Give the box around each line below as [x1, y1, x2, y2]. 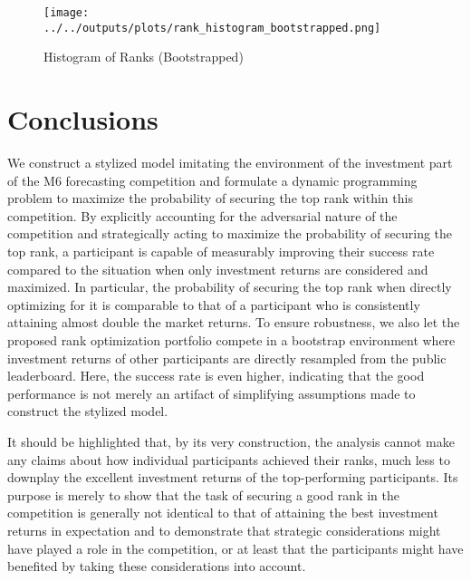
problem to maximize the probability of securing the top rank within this [7, 189, 413, 208]
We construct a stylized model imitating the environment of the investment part [7, 153, 453, 172]
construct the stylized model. [7, 402, 168, 421]
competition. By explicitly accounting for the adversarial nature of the [7, 206, 398, 225]
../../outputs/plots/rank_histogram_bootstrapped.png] [43, 21, 381, 34]
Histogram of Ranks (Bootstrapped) [43, 47, 244, 66]
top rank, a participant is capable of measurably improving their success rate [7, 242, 435, 260]
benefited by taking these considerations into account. [7, 557, 306, 576]
